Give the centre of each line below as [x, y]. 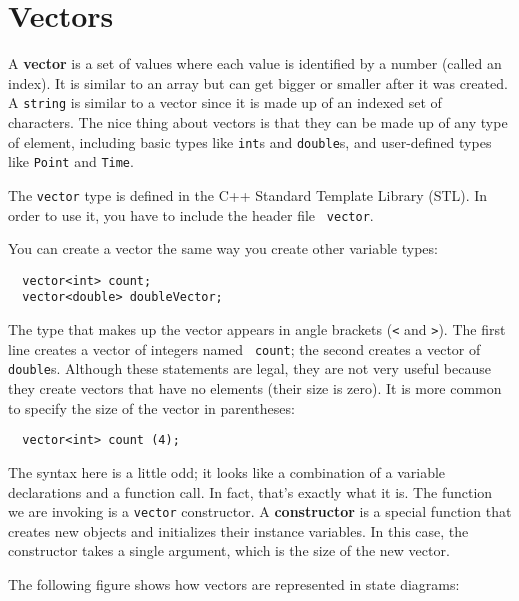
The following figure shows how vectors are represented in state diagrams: [234, 583]
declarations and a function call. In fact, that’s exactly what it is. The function [250, 491]
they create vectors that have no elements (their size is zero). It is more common [255, 388]
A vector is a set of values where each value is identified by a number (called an [255, 63]
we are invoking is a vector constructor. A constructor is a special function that [260, 511]
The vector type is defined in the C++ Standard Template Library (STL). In [248, 194]
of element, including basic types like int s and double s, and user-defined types [250, 141]
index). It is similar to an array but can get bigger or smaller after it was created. [258, 82]
